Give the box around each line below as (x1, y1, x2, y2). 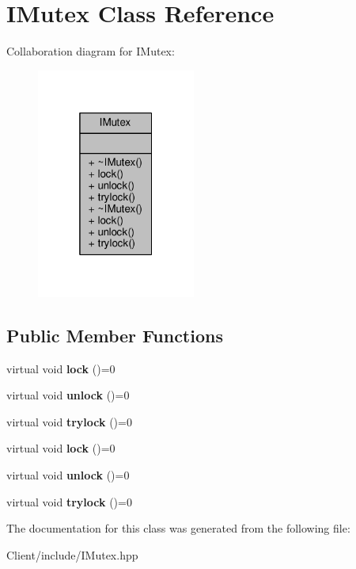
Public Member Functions (6, 323, 223, 347)
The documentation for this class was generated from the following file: (6, 520, 350, 537)
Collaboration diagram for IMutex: (6, 43, 175, 59)
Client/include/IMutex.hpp (6, 546, 138, 563)
